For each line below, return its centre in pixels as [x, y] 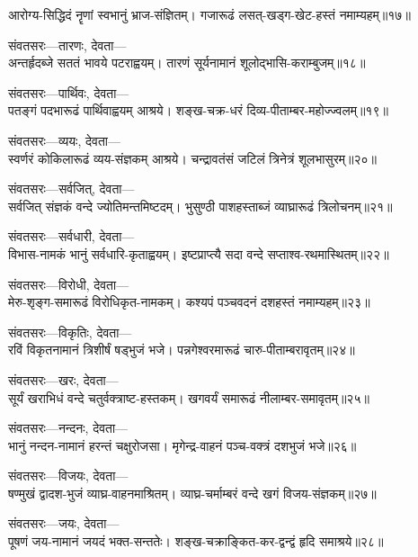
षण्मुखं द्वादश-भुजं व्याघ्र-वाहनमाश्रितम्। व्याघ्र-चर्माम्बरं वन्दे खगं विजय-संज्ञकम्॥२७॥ [192, 493]
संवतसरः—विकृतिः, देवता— [70, 332]
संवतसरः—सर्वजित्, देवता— [71, 189]
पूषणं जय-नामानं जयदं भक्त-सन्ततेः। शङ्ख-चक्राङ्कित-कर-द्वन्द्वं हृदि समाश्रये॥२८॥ [196, 541]
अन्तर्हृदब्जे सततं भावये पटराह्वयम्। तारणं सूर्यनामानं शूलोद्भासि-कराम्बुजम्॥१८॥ [187, 63]
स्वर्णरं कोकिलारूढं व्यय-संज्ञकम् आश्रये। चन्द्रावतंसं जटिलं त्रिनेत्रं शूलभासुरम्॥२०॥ [193, 158]
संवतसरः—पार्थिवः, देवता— [69, 92]
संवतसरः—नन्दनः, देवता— [68, 428]
